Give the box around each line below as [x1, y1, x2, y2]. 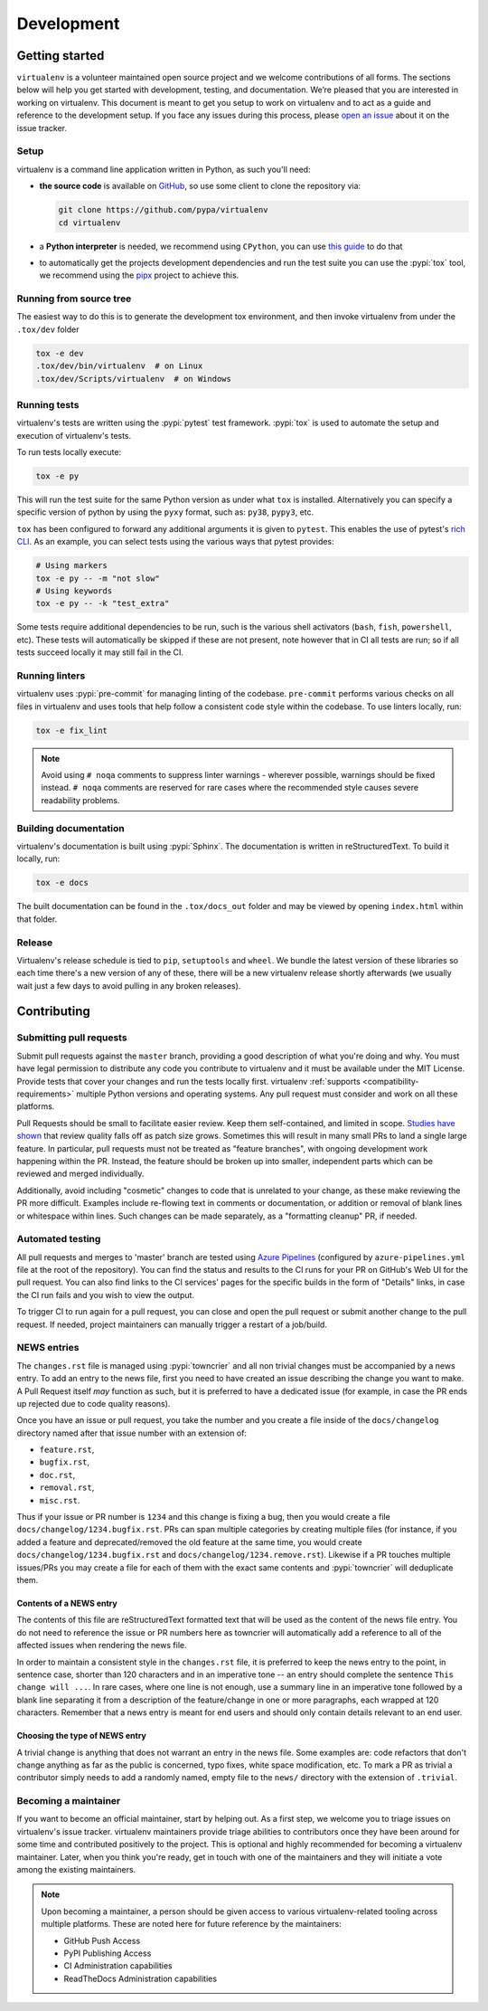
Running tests [16, 398, 80, 411]
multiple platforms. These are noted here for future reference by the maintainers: [41, 1919, 343, 1930]
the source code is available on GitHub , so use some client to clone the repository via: [39, 181, 361, 192]
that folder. [16, 914, 58, 925]
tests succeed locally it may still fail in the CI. [16, 647, 184, 658]
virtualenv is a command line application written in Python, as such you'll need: [16, 164, 311, 175]
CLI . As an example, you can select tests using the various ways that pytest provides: [16, 536, 334, 547]
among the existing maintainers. [16, 1864, 136, 1874]
